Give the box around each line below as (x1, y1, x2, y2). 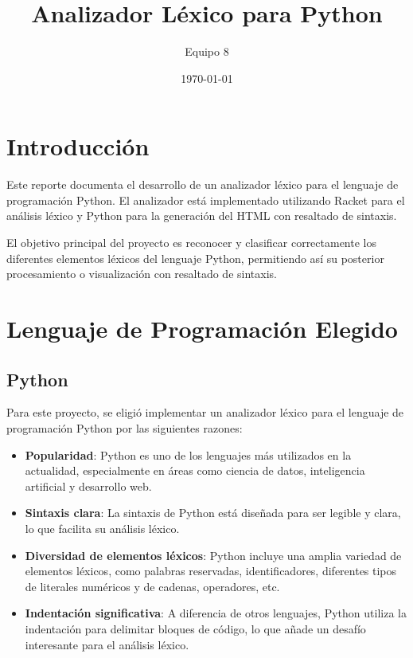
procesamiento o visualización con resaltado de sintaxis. (6, 265, 277, 282)
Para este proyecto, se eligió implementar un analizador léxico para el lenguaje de (6, 404, 404, 421)
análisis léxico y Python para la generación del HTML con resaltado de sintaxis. (6, 207, 397, 224)
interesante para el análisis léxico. (25, 636, 189, 652)
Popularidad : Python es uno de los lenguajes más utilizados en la (25, 446, 352, 463)
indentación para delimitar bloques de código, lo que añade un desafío (25, 620, 366, 636)
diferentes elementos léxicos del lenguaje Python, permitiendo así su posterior (6, 249, 384, 266)
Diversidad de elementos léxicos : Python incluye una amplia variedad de (25, 546, 402, 563)
